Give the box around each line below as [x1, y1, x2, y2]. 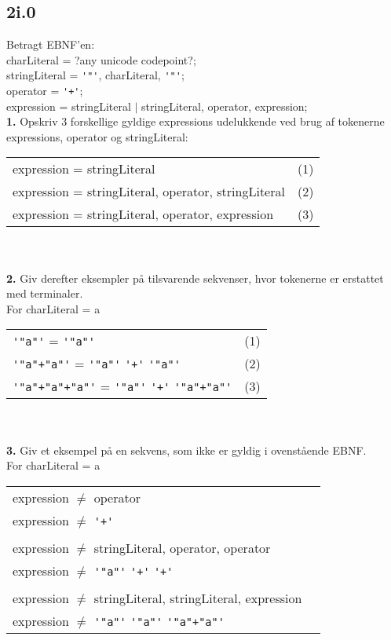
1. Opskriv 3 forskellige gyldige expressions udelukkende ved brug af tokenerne [6, 113, 385, 130]
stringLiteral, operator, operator [93, 538, 271, 557]
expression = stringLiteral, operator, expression [13, 205, 274, 224]
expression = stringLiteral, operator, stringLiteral [13, 182, 285, 201]
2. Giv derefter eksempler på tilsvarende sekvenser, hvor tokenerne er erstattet [6, 269, 384, 286]
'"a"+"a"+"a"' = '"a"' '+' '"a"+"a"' [13, 377, 232, 396]
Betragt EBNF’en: [6, 36, 95, 53]
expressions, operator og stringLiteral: [6, 128, 188, 144]
